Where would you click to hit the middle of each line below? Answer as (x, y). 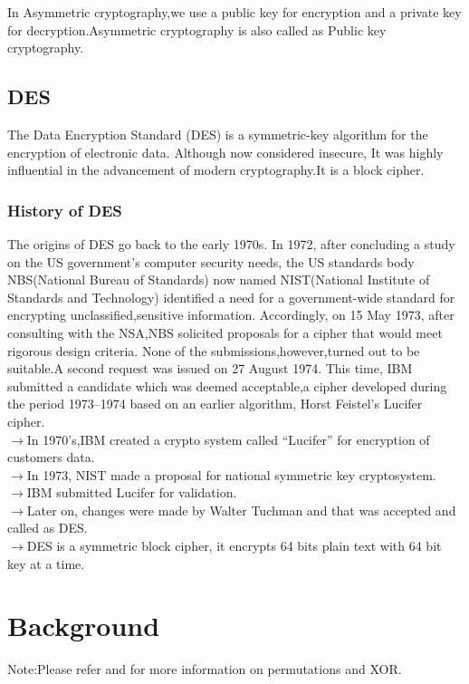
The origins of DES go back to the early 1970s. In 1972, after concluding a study (231, 243)
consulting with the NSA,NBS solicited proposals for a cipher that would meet (225, 332)
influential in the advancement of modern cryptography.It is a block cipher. (216, 170)
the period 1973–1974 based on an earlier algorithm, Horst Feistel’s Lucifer (215, 404)
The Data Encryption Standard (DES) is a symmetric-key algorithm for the (218, 134)
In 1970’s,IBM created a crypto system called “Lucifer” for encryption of (228, 439)
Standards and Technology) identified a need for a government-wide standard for (231, 297)
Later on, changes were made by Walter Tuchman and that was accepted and (241, 510)
